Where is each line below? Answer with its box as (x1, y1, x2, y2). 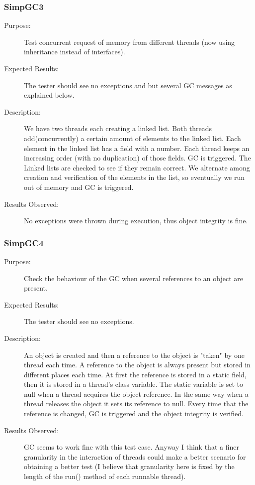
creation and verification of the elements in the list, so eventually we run (24, 172, 245, 182)
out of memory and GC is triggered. (24, 181, 134, 192)
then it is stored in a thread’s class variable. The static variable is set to (24, 379, 243, 389)
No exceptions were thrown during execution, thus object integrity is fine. (24, 215, 248, 226)
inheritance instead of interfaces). (24, 46, 125, 57)
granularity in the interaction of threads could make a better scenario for (24, 451, 246, 462)
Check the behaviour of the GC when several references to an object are (24, 273, 244, 283)
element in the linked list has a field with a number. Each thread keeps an (24, 143, 250, 153)
